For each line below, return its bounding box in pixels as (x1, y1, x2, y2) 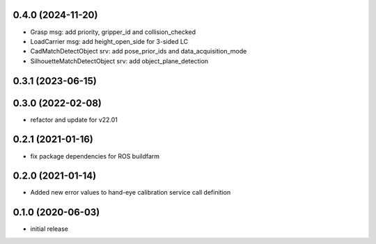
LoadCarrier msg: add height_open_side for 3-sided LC (30, 37, 188, 45)
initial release (30, 225, 69, 233)
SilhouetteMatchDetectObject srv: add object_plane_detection (30, 56, 209, 65)
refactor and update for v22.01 (30, 115, 118, 124)
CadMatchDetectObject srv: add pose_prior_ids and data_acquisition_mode (30, 47, 247, 56)
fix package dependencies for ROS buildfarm (30, 152, 160, 160)
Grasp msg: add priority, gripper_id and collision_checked (30, 28, 196, 36)
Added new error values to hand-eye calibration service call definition (30, 188, 231, 197)
